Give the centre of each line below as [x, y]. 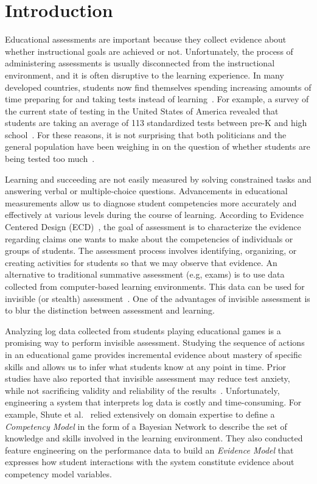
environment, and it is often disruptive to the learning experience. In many [145, 75]
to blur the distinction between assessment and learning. [110, 310]
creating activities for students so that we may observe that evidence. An [141, 262]
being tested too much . [50, 159]
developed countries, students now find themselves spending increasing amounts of [158, 87]
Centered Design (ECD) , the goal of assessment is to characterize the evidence [153, 227]
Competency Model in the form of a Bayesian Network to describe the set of [146, 426]
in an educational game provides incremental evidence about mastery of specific [153, 354]
